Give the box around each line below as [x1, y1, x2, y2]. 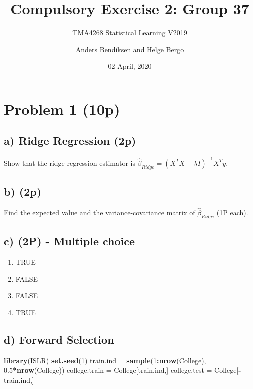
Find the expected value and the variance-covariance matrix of [4, 207, 195, 218]
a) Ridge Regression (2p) [4, 133, 136, 148]
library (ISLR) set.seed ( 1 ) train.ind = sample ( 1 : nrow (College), [4, 355, 206, 365]
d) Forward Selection [4, 331, 114, 347]
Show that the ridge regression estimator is [4, 157, 135, 168]
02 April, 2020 [108, 61, 152, 71]
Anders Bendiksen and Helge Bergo [75, 44, 184, 54]
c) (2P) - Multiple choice [4, 233, 135, 249]
